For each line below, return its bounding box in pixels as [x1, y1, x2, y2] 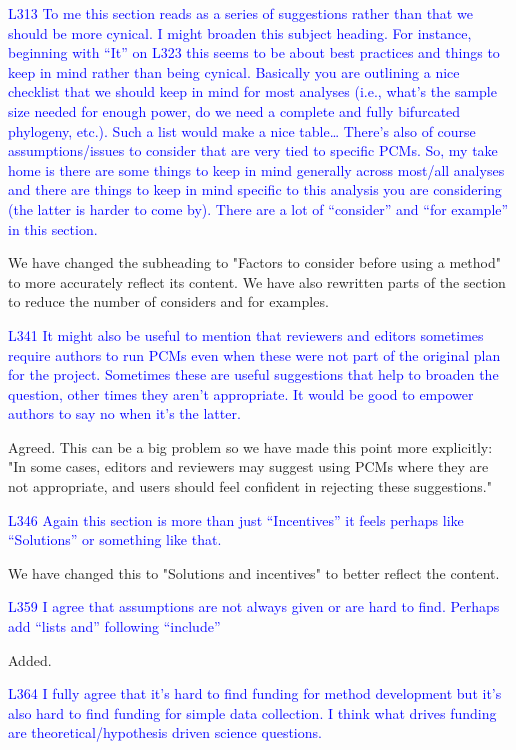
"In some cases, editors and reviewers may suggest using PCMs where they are [8, 456, 489, 477]
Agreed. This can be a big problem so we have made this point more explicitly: [8, 436, 493, 457]
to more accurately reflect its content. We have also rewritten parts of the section [8, 271, 506, 292]
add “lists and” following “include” [8, 616, 221, 637]
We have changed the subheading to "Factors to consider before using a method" [8, 252, 501, 273]
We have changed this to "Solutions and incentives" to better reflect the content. [8, 562, 500, 583]
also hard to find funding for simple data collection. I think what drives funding [8, 702, 497, 723]
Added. [8, 649, 52, 670]
